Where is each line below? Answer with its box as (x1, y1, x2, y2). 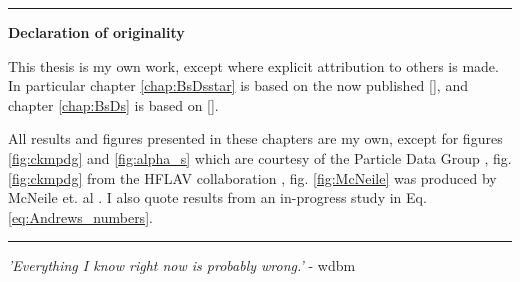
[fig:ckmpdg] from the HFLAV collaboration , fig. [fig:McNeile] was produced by (8, 167, 497, 188)
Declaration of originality (8, 22, 185, 42)
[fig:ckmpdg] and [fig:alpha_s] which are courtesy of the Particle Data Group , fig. (8, 147, 512, 168)
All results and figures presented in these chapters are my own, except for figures (8, 128, 503, 149)
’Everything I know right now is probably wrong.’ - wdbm (8, 255, 356, 276)
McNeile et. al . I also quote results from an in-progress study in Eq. (8, 187, 427, 208)
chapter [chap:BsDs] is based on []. (8, 94, 219, 115)
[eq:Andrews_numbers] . (8, 206, 153, 227)
